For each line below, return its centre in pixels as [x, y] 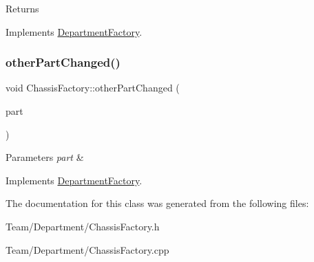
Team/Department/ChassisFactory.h [83, 226]
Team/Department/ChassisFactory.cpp [87, 249]
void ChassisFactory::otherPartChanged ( [93, 88]
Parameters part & [45, 157]
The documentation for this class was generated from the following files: [157, 203]
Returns [22, 8]
